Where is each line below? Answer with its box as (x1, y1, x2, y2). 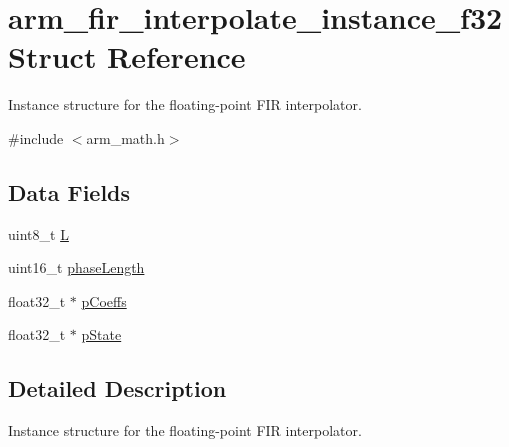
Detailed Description (8, 373, 227, 404)
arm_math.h (86, 127, 165, 148)
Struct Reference (8, 36, 246, 77)
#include (8, 127, 64, 148)
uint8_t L (8, 223, 69, 244)
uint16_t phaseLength (8, 257, 145, 278)
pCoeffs (81, 290, 127, 311)
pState (81, 324, 122, 345)
